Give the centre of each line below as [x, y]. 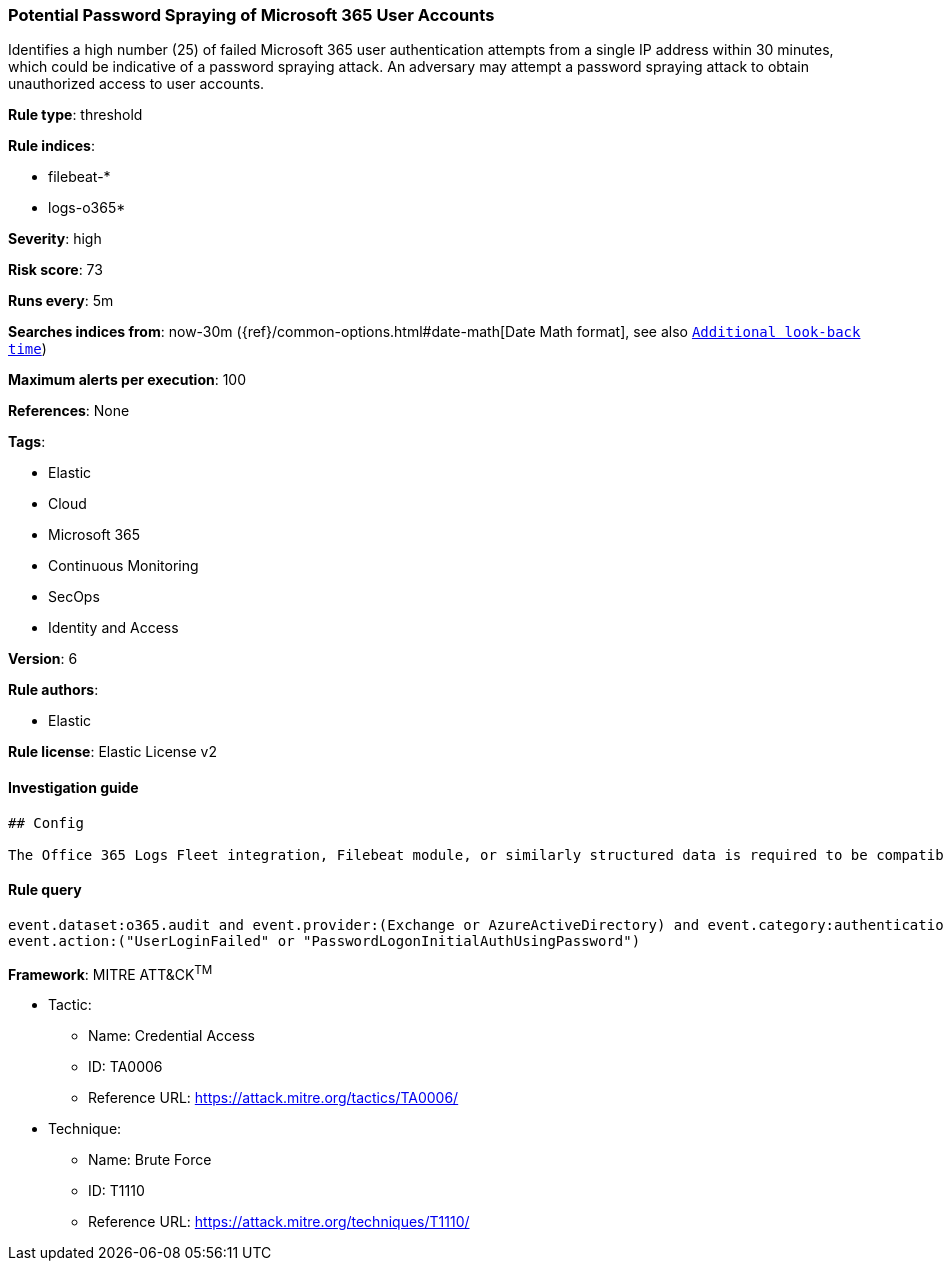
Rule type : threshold [75, 115]
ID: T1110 [116, 1191]
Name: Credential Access [171, 1036]
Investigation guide [73, 787]
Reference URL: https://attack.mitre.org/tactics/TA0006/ [273, 1098]
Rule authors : [53, 690]
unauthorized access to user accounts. [136, 84]
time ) [27, 349]
